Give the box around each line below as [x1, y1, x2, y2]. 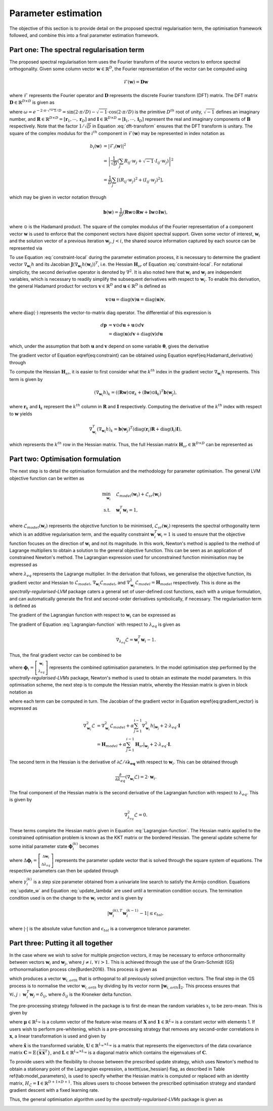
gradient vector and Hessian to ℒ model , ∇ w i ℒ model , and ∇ [9, 579, 130, 587]
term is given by [9, 376, 43, 382]
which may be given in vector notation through [9, 194, 107, 200]
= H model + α [97, 742, 126, 749]
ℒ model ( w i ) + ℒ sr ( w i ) [116, 491, 162, 498]
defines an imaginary [215, 109, 260, 115]
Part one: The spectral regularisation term [9, 46, 145, 54]
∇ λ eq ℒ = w [115, 636, 139, 645]
